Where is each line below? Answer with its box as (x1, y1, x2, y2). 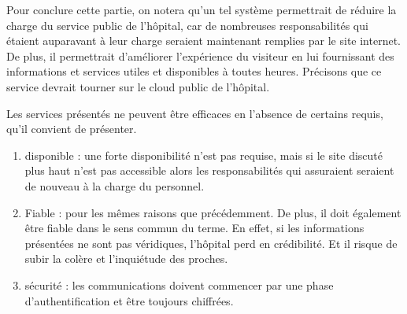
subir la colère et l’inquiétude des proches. (24, 250, 228, 267)
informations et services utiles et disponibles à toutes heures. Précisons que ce (6, 63, 382, 79)
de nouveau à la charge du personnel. (24, 177, 205, 194)
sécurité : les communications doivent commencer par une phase (24, 276, 334, 293)
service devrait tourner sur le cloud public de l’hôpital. (6, 78, 270, 94)
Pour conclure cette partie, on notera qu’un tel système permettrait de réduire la (6, 2, 397, 17)
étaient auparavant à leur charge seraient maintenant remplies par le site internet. (6, 32, 401, 49)
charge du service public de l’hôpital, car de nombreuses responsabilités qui (6, 17, 368, 33)
